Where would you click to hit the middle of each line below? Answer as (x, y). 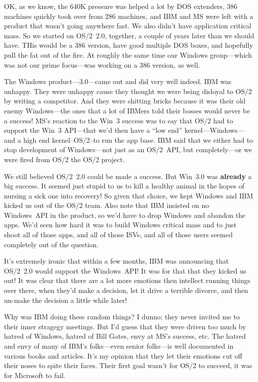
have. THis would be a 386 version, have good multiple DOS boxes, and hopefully (129, 45)
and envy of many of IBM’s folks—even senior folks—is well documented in (119, 346)
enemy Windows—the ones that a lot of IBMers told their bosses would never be (127, 110)
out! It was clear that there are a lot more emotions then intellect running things (127, 280)
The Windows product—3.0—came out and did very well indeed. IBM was (118, 81)
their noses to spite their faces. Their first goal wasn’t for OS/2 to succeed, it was (128, 365)
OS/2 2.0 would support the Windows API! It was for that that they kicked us (125, 270)
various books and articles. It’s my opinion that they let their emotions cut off (123, 355)
